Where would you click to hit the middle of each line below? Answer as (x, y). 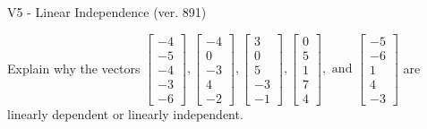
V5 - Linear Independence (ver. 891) (107, 12)
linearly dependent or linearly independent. (125, 113)
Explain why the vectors (74, 68)
